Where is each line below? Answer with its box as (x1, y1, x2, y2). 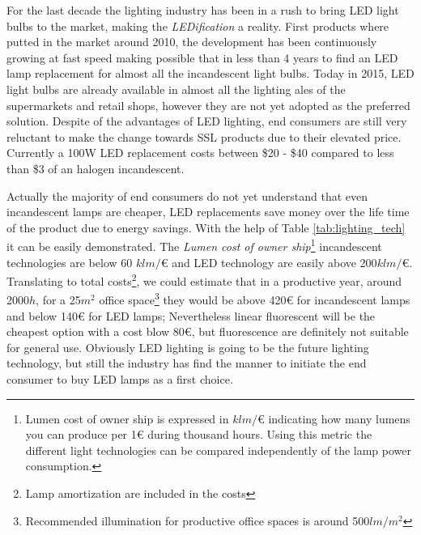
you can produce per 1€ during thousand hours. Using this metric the (25, 426, 372, 443)
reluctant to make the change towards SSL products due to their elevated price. (6, 128, 402, 145)
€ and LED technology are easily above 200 (160, 253, 377, 270)
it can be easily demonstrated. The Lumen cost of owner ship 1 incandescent (6, 236, 382, 254)
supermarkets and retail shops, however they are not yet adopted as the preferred (6, 96, 410, 113)
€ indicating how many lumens (257, 410, 410, 427)
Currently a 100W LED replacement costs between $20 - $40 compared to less (6, 144, 394, 161)
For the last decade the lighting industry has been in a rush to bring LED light (6, 2, 399, 18)
